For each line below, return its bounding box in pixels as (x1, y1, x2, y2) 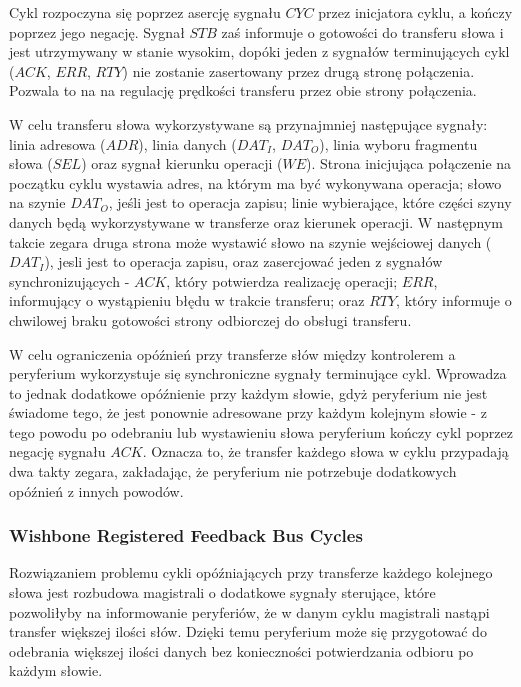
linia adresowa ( (9, 133, 106, 154)
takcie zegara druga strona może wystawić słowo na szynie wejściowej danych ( (9, 231, 492, 252)
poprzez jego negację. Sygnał (9, 21, 185, 42)
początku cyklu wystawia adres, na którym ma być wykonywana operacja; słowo (9, 172, 502, 193)
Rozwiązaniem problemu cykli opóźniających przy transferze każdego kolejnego (9, 562, 493, 583)
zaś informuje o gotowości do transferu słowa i (221, 21, 504, 42)
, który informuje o (396, 290, 512, 311)
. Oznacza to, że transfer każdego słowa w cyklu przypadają (142, 441, 509, 462)
